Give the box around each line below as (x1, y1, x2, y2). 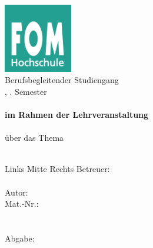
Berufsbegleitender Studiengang (5, 74, 119, 86)
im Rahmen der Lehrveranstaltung (5, 108, 149, 120)
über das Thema (5, 131, 64, 144)
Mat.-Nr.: (5, 197, 39, 210)
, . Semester (5, 85, 47, 97)
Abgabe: (5, 232, 35, 244)
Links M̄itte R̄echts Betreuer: (5, 163, 110, 175)
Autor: (5, 186, 28, 198)
